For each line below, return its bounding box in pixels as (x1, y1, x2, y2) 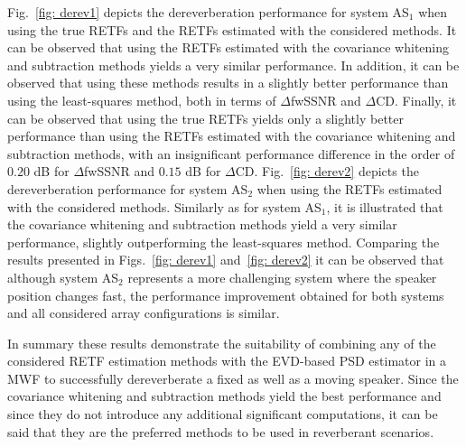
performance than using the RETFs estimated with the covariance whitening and (7, 126, 456, 145)
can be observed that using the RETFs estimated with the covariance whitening (7, 38, 450, 57)
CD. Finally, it (376, 90, 457, 109)
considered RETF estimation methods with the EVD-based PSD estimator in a (7, 351, 446, 370)
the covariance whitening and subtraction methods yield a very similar (7, 215, 397, 234)
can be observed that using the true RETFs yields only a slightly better (7, 108, 404, 127)
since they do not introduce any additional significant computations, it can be (7, 405, 438, 424)
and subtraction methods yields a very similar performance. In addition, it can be (7, 55, 460, 74)
